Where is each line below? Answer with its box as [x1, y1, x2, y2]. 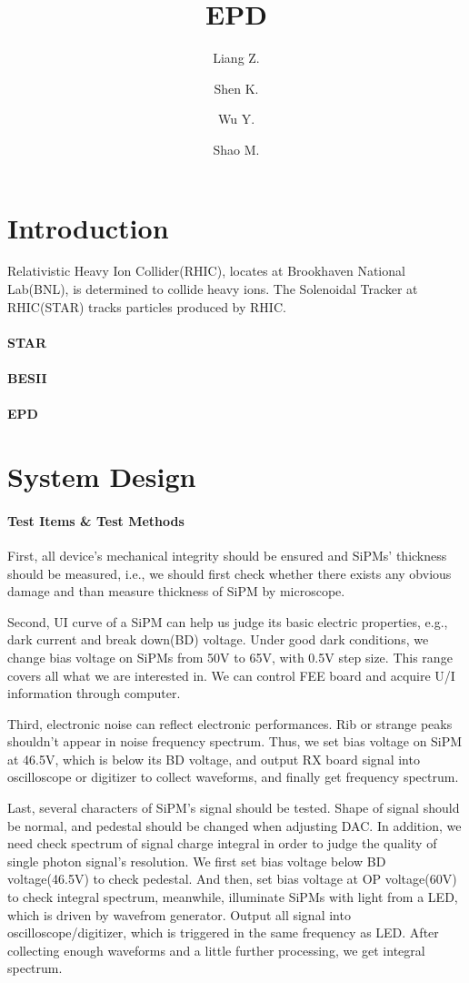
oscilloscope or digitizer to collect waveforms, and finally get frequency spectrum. [7, 767, 459, 786]
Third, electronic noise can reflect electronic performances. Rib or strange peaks [7, 714, 453, 733]
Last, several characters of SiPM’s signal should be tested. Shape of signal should [7, 798, 460, 817]
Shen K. [214, 78, 259, 97]
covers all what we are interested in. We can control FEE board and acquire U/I [7, 665, 455, 684]
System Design [7, 457, 196, 494]
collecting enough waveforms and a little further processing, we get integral [7, 940, 425, 959]
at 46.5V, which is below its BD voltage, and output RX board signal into [7, 749, 420, 768]
